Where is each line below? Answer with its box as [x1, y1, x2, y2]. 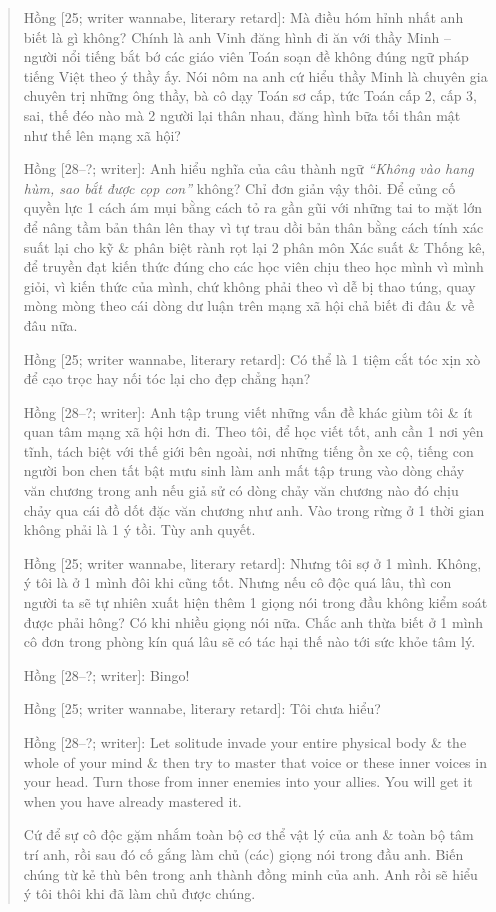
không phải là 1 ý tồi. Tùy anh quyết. [23, 519, 256, 540]
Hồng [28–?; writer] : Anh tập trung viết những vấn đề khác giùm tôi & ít [23, 401, 473, 422]
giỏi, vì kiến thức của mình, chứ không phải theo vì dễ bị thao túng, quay [23, 275, 476, 296]
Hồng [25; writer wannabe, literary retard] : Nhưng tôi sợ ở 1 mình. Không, [23, 552, 482, 573]
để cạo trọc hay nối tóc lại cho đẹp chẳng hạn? [23, 368, 311, 389]
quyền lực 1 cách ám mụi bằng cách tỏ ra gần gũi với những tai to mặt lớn [23, 197, 482, 218]
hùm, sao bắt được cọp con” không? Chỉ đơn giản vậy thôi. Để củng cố [23, 177, 456, 198]
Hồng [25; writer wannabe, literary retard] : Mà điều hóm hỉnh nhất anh [23, 7, 464, 27]
